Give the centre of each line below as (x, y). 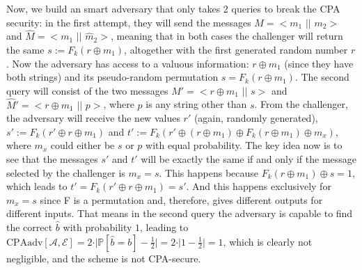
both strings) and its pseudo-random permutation (112, 77)
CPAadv (25, 243)
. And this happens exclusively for (259, 186)
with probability (97, 227)
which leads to (37, 186)
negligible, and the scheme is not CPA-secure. (104, 258)
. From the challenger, (301, 104)
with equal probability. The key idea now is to (244, 145)
